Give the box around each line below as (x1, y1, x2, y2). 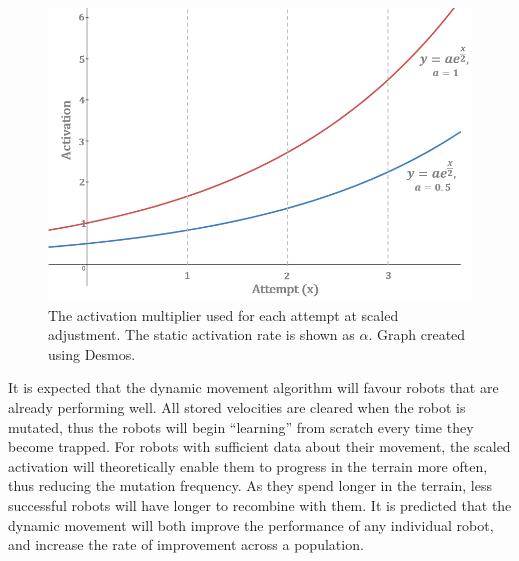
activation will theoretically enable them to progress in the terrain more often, (8, 455, 488, 476)
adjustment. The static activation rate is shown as (48, 324, 355, 345)
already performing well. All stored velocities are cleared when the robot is (8, 396, 466, 417)
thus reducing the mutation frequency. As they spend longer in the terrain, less (8, 475, 492, 496)
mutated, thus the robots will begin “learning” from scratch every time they (8, 416, 474, 437)
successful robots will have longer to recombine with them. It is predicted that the (8, 494, 512, 515)
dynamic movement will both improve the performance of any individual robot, (8, 514, 494, 535)
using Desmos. (48, 343, 136, 364)
